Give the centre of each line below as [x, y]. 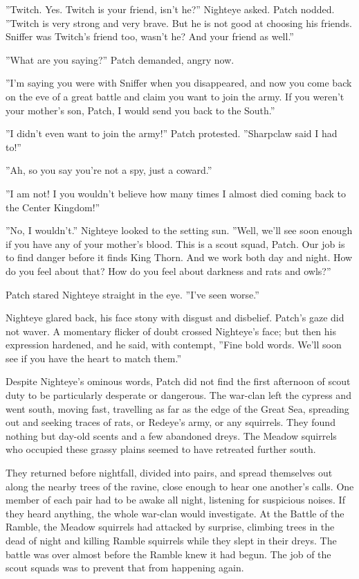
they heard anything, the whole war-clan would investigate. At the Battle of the [175, 513]
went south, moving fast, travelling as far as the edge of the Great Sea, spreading [177, 408]
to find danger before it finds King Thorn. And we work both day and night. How [179, 257]
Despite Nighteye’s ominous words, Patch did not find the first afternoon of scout [178, 381]
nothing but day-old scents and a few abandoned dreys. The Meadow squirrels [171, 435]
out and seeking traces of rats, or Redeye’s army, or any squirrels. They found [171, 422]
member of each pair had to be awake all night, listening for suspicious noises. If [175, 500]
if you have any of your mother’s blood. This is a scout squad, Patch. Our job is [175, 243]
